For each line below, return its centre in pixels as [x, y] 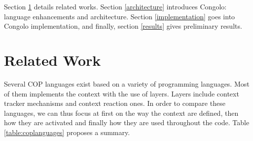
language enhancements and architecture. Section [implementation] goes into [120, 16]
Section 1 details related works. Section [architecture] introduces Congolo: [115, 6]
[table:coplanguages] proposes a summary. [67, 132]
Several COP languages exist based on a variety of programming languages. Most [127, 83]
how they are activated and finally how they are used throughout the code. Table [127, 122]
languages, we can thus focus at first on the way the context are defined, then [121, 113]
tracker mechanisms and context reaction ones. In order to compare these [115, 103]
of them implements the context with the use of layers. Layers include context [122, 93]
